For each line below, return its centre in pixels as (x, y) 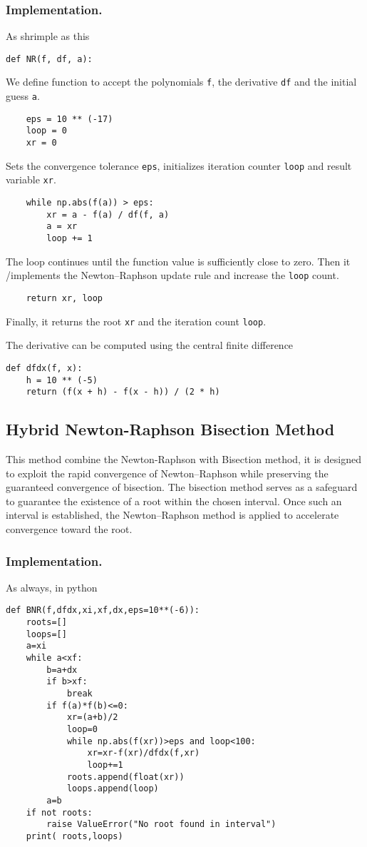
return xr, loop (64, 298)
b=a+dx (62, 670)
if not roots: (59, 812)
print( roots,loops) (74, 836)
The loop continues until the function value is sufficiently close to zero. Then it (178, 261)
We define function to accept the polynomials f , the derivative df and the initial (181, 82)
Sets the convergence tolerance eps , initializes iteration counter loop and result (179, 165)
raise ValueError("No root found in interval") (161, 825)
